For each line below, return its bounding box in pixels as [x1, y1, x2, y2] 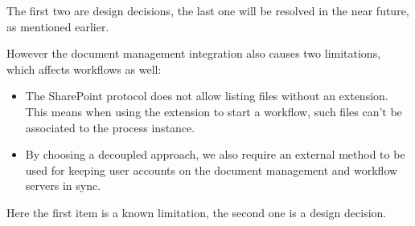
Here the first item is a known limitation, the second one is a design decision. [6, 204, 387, 220]
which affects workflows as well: [6, 60, 162, 77]
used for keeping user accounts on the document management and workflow [25, 161, 398, 178]
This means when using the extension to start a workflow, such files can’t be [25, 103, 402, 119]
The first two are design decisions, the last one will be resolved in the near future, [6, 2, 409, 18]
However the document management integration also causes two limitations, [6, 45, 381, 62]
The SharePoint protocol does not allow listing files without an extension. [25, 87, 388, 104]
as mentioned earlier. [6, 18, 109, 34]
